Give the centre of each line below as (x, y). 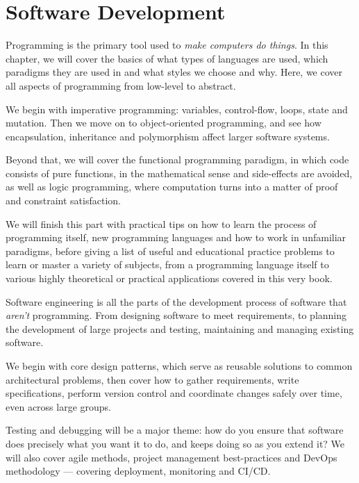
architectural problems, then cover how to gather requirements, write (152, 379)
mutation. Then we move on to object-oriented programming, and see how (164, 123)
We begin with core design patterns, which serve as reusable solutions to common (179, 366)
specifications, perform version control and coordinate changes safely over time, (174, 393)
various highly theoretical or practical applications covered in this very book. (169, 278)
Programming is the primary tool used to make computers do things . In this (167, 45)
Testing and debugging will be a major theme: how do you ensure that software (175, 430)
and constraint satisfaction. (63, 200)
